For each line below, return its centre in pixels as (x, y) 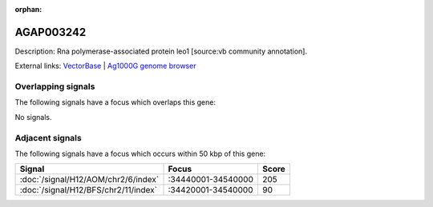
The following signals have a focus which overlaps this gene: (115, 102)
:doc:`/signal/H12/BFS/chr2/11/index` (89, 190)
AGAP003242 (51, 32)
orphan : (28, 9)
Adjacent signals (48, 137)
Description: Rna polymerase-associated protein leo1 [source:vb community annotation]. (161, 51)
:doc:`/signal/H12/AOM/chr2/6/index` (89, 180)
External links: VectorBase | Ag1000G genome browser (105, 66)
